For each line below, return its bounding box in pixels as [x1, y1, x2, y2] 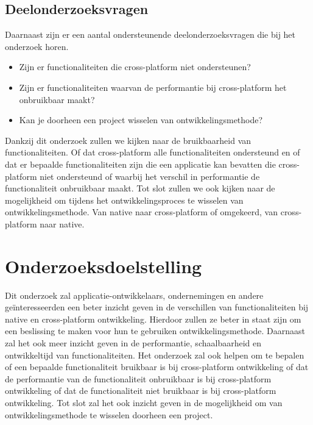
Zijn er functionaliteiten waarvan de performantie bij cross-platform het [19, 80, 287, 93]
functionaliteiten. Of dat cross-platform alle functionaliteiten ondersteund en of [5, 146, 300, 159]
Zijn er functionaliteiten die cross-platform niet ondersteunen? [19, 60, 251, 73]
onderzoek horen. [5, 40, 69, 52]
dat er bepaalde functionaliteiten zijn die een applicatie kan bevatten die [5, 157, 276, 170]
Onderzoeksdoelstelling [5, 253, 202, 278]
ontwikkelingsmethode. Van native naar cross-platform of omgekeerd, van [5, 205, 278, 218]
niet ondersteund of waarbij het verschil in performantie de [40, 170, 260, 182]
